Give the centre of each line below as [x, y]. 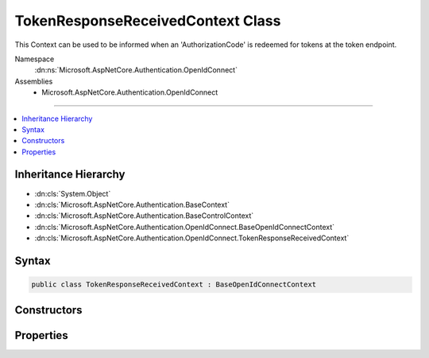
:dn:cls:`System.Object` [73, 193]
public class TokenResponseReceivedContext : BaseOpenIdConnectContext [174, 285]
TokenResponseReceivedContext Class [148, 21]
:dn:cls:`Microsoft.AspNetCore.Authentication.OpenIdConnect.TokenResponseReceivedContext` [192, 238]
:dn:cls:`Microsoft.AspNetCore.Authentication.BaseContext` [132, 204]
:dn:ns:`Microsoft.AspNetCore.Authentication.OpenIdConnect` [136, 70]
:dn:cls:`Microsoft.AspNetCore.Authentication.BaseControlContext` [144, 216]
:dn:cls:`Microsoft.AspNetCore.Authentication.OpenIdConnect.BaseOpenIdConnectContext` [185, 227]
